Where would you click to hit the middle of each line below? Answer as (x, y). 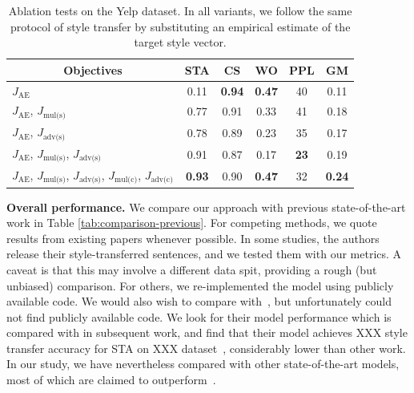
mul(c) (126, 180)
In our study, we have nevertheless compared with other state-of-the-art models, (203, 364)
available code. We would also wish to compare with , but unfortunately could (199, 301)
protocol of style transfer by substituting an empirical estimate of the (180, 26)
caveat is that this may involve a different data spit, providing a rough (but (192, 269)
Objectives (93, 69)
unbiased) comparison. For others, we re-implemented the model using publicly (200, 285)
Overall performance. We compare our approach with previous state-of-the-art (206, 207)
